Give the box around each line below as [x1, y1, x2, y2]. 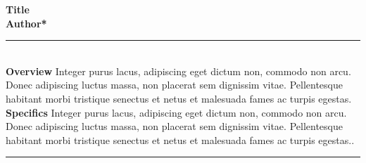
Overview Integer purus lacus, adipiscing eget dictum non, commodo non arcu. [6, 63, 351, 78]
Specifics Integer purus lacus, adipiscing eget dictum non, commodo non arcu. [6, 105, 347, 119]
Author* [6, 15, 47, 30]
